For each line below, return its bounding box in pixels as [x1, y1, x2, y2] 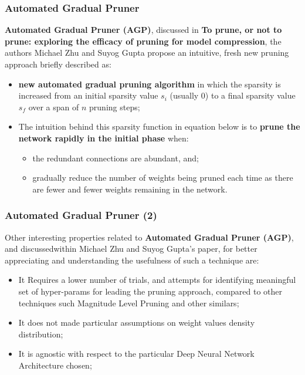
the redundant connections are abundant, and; [32, 151, 199, 164]
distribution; [18, 327, 63, 340]
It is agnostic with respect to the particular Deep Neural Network [18, 347, 255, 360]
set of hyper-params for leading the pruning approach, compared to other [18, 285, 283, 297]
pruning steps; [89, 100, 140, 113]
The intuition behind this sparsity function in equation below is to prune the [18, 120, 300, 133]
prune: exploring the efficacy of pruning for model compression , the [5, 35, 282, 47]
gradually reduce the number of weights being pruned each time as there [32, 171, 293, 184]
